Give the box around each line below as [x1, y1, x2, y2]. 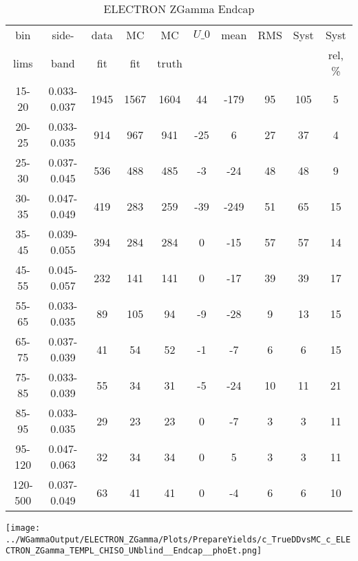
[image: [6, 523, 41, 533]
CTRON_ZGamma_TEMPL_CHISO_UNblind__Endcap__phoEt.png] [6, 546, 262, 556]
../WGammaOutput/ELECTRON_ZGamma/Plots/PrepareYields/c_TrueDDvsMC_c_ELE [6, 534, 351, 544]
